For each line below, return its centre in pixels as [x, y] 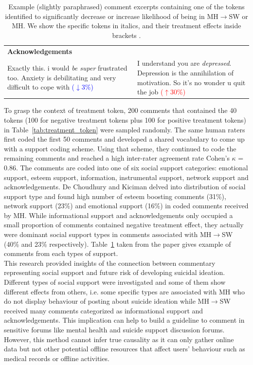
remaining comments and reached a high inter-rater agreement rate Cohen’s [117, 158]
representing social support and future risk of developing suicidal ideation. [115, 272]
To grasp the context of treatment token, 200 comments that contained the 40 [120, 110]
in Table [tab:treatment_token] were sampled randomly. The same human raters [125, 129]
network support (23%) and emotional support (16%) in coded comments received [126, 206]
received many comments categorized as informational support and [104, 310]
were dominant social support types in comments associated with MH [108, 234]
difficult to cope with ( [41, 87]
